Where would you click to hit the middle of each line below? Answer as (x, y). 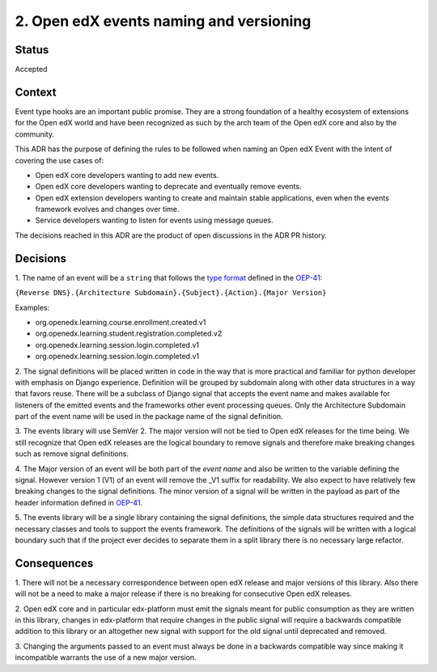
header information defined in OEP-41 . (79, 502)
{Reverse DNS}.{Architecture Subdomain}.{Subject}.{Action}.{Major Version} (171, 293)
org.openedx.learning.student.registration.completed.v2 (129, 334)
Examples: (32, 307)
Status (32, 50)
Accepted (31, 70)
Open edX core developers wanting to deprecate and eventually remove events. (168, 187)
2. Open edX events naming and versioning (163, 21)
